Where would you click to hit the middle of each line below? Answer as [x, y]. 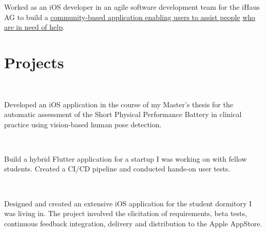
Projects [34, 62]
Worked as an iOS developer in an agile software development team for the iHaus [132, 7]
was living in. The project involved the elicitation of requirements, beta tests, [126, 213]
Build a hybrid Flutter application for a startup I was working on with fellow [126, 158]
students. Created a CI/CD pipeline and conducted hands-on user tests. [117, 169]
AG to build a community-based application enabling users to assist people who [130, 17]
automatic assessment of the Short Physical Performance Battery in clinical [123, 114]
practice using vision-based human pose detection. [83, 124]
